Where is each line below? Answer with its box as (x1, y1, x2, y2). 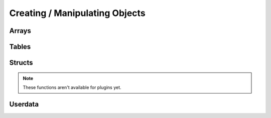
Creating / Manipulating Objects (9, 7, 146, 18)
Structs (9, 58, 33, 67)
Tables (9, 42, 31, 51)
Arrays (9, 26, 31, 35)
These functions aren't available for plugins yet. (23, 84, 121, 90)
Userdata (9, 100, 39, 108)
